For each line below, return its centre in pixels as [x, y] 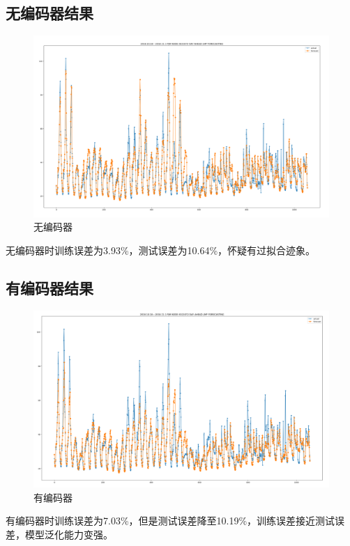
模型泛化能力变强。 [69, 535]
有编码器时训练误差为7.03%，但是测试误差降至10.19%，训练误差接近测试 [170, 521]
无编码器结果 [50, 13]
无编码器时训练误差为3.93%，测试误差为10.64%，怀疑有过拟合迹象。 [161, 250]
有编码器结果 [50, 287]
